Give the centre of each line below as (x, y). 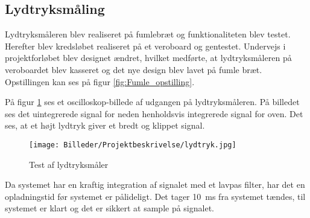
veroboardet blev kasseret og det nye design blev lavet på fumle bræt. (134, 69)
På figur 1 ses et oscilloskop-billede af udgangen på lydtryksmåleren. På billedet (152, 102)
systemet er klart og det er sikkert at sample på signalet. (109, 208)
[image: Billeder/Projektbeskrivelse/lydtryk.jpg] (133, 145)
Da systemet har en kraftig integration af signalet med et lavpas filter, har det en (155, 184)
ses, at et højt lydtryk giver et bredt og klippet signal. (105, 125)
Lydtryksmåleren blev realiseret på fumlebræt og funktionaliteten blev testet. (148, 34)
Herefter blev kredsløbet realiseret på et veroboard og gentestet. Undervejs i (145, 46)
